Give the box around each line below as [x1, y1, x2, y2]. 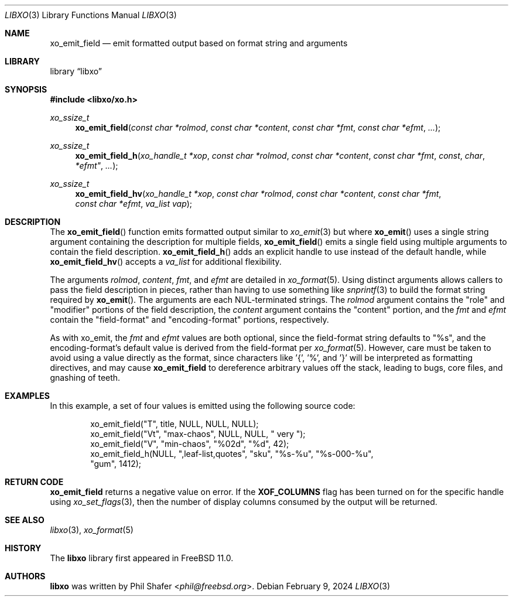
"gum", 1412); [90, 459, 142, 469]
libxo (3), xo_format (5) [50, 525, 134, 535]
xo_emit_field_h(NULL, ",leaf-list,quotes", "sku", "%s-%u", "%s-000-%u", [90, 449, 374, 459]
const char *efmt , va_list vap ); [75, 199, 193, 209]
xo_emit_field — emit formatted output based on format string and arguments [50, 38, 348, 48]
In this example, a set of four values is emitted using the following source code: [50, 401, 355, 411]
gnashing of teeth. [50, 373, 121, 383]
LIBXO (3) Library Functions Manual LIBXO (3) [5, 10, 177, 20]
